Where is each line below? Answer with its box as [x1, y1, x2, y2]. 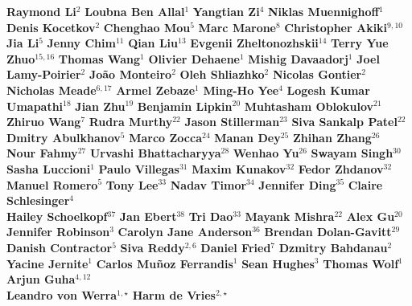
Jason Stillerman [184, 113, 280, 130]
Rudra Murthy [89, 113, 173, 130]
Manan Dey [214, 129, 281, 145]
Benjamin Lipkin [137, 97, 233, 114]
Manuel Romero [6, 176, 98, 193]
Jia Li [6, 35, 39, 51]
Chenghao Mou [103, 18, 191, 35]
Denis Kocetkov [6, 18, 96, 35]
